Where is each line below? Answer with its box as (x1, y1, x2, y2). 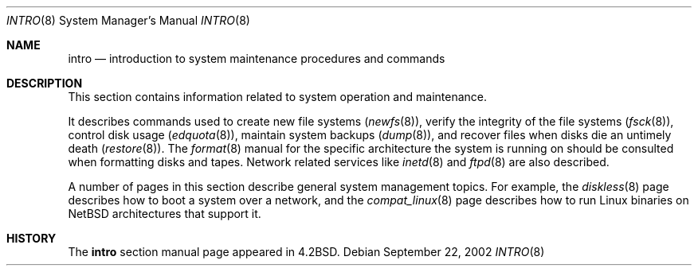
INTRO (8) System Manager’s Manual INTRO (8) (6, 14, 250, 27)
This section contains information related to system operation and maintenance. (68, 90, 487, 103)
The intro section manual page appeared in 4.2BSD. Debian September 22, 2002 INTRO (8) (68, 245, 545, 258)
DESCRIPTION (6, 76, 83, 90)
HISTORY (6, 231, 57, 245)
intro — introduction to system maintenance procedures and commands (68, 52, 445, 65)
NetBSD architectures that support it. (68, 207, 261, 220)
